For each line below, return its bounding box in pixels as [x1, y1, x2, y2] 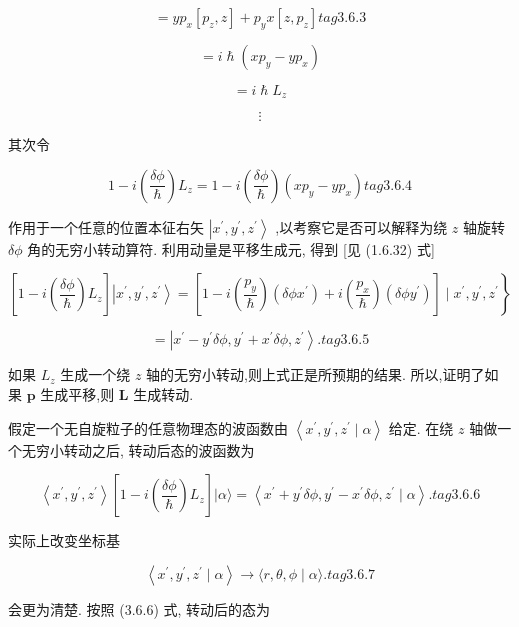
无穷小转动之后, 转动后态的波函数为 [21, 439, 255, 460]
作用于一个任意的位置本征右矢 [8, 216, 204, 237]
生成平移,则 [40, 384, 115, 405]
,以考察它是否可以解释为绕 [275, 216, 448, 237]
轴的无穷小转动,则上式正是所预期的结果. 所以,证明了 [146, 364, 485, 385]
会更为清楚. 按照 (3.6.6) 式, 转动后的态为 [8, 598, 271, 619]
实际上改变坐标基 [8, 530, 120, 551]
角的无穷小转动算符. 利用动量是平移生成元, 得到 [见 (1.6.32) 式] [27, 238, 435, 259]
